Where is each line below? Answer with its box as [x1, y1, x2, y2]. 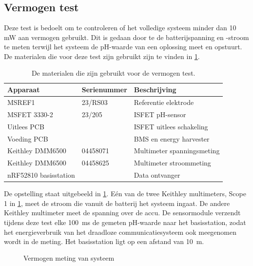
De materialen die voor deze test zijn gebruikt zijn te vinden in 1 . [4, 51, 200, 61]
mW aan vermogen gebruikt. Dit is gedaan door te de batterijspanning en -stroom [4, 32, 249, 42]
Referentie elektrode [134, 97, 194, 107]
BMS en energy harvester [134, 133, 210, 143]
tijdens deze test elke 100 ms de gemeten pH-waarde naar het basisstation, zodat [4, 217, 246, 227]
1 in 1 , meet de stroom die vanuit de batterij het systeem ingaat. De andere [4, 198, 230, 208]
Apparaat [7, 84, 40, 95]
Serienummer [81, 84, 127, 95]
